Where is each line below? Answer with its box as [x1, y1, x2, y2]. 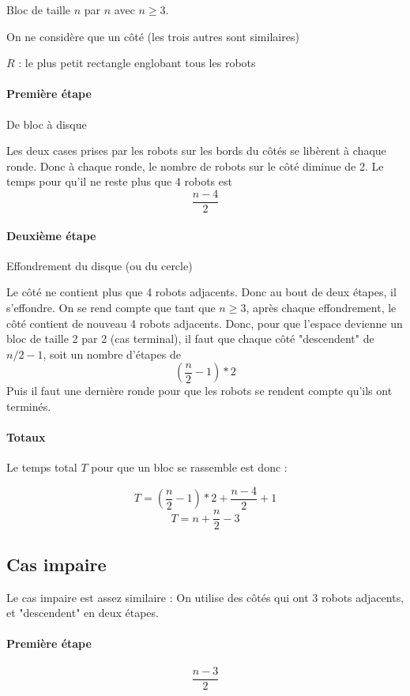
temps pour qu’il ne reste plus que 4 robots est [6, 173, 232, 190]
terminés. [6, 397, 51, 414]
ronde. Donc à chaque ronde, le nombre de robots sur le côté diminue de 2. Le [6, 157, 384, 174]
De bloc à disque [6, 115, 87, 132]
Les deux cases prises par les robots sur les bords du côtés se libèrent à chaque [6, 142, 386, 159]
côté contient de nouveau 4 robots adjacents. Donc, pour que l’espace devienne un [6, 314, 403, 331]
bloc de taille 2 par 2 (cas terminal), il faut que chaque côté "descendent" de [6, 330, 374, 347]
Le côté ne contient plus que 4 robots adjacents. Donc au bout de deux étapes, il [6, 284, 397, 300]
